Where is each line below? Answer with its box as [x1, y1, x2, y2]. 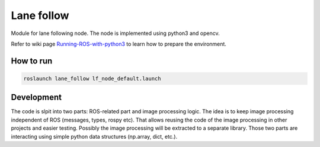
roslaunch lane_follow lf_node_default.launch [23, 75, 161, 82]
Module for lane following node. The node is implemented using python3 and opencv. [11, 30, 220, 37]
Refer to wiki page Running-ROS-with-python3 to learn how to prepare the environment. [11, 40, 226, 47]
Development [11, 92, 62, 103]
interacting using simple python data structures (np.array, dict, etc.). [11, 133, 178, 140]
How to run [11, 56, 53, 66]
